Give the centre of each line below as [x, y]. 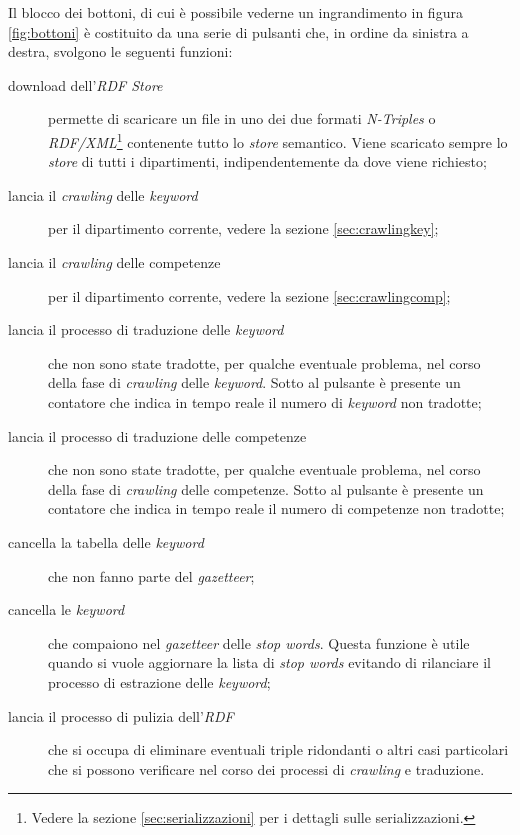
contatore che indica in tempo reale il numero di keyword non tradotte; [265, 401]
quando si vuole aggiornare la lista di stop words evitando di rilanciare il [269, 662]
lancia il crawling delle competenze [114, 262]
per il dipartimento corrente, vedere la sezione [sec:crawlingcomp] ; [249, 295]
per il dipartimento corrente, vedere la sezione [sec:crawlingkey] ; [243, 228]
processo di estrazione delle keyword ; [159, 681]
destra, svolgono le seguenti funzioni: [120, 51]
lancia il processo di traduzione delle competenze [157, 435]
